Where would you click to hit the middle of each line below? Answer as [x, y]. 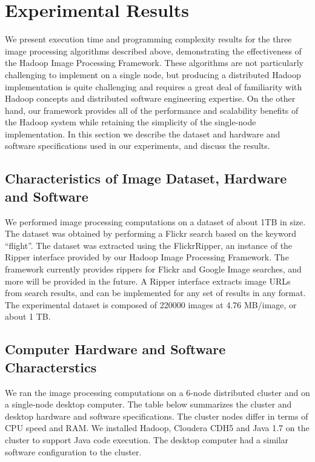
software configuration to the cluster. [73, 451]
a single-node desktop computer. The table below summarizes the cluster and [148, 404]
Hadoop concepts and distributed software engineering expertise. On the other [150, 98]
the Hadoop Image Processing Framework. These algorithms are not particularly [154, 63]
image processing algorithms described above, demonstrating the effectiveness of [153, 51]
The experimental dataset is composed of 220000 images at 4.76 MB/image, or [151, 304]
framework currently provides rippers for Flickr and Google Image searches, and [153, 269]
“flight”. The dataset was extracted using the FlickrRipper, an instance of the [149, 245]
